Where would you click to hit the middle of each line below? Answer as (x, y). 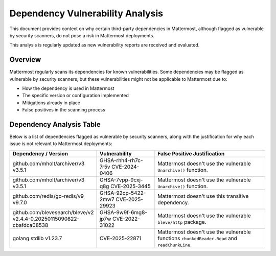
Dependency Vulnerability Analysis (86, 13)
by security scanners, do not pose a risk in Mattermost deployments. (82, 35)
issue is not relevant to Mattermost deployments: (61, 144)
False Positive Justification (191, 153)
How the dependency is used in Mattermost (68, 88)
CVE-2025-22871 (120, 238)
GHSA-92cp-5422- (123, 193)
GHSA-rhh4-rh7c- (121, 160)
